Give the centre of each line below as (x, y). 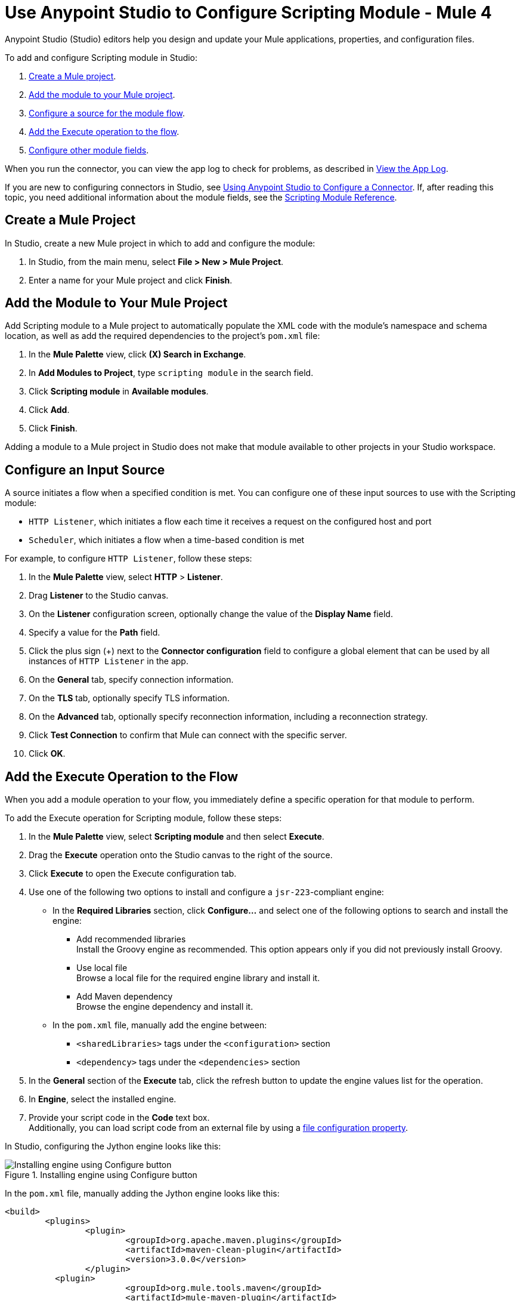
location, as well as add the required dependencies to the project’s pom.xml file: (162, 336)
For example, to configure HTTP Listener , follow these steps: (129, 559)
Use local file (102, 968)
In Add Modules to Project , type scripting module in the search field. (171, 373)
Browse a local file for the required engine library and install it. (198, 978)
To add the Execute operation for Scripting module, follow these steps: (143, 818)
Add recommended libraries (131, 939)
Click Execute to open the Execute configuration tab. (133, 874)
